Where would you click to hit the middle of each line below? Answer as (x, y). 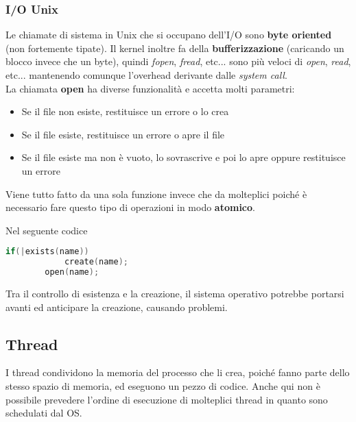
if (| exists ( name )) (47, 252)
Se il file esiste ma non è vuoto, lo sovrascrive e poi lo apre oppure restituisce (183, 157)
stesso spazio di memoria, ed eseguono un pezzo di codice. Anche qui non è (163, 385)
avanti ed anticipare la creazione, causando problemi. (117, 307)
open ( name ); (72, 272)
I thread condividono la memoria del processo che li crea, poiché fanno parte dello (178, 372)
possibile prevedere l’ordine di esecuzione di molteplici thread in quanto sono (167, 399)
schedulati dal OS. (44, 413)
